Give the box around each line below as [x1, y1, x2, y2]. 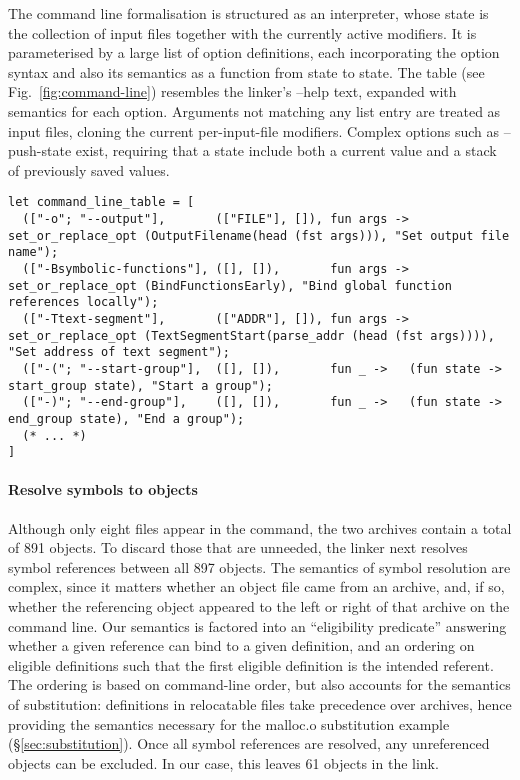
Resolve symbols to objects [8, 479, 198, 500]
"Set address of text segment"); [8, 345, 230, 360]
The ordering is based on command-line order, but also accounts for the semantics [8, 674, 511, 695]
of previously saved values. [8, 159, 170, 180]
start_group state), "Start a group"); [8, 378, 273, 393]
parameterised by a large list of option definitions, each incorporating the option [8, 42, 500, 63]
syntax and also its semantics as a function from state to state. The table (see [8, 61, 485, 82]
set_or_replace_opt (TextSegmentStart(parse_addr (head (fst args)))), [8, 328, 495, 343]
